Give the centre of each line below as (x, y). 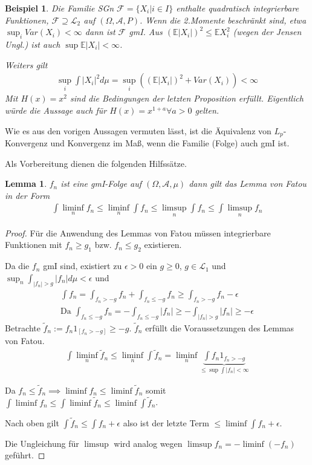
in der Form (28, 195)
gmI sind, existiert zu (83, 266)
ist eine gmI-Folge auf (101, 184)
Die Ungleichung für (42, 443)
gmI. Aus (146, 32)
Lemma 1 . (26, 184)
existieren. (163, 245)
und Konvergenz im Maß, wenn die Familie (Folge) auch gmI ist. (170, 143)
